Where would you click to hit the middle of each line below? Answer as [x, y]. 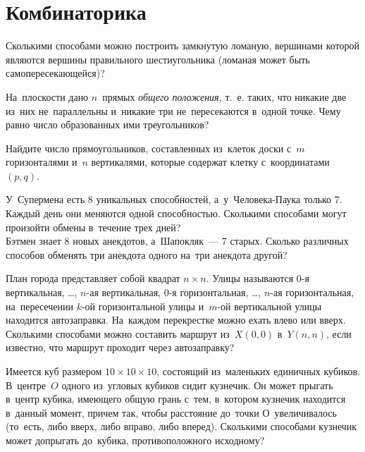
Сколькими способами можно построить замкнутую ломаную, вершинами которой [183, 45]
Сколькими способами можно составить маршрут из [118, 333]
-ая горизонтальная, [312, 292]
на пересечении [39, 306]
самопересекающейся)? [55, 73]
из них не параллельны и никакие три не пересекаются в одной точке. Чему [173, 110]
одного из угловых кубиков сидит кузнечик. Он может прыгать [197, 385]
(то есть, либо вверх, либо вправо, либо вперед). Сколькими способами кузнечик [181, 426]
